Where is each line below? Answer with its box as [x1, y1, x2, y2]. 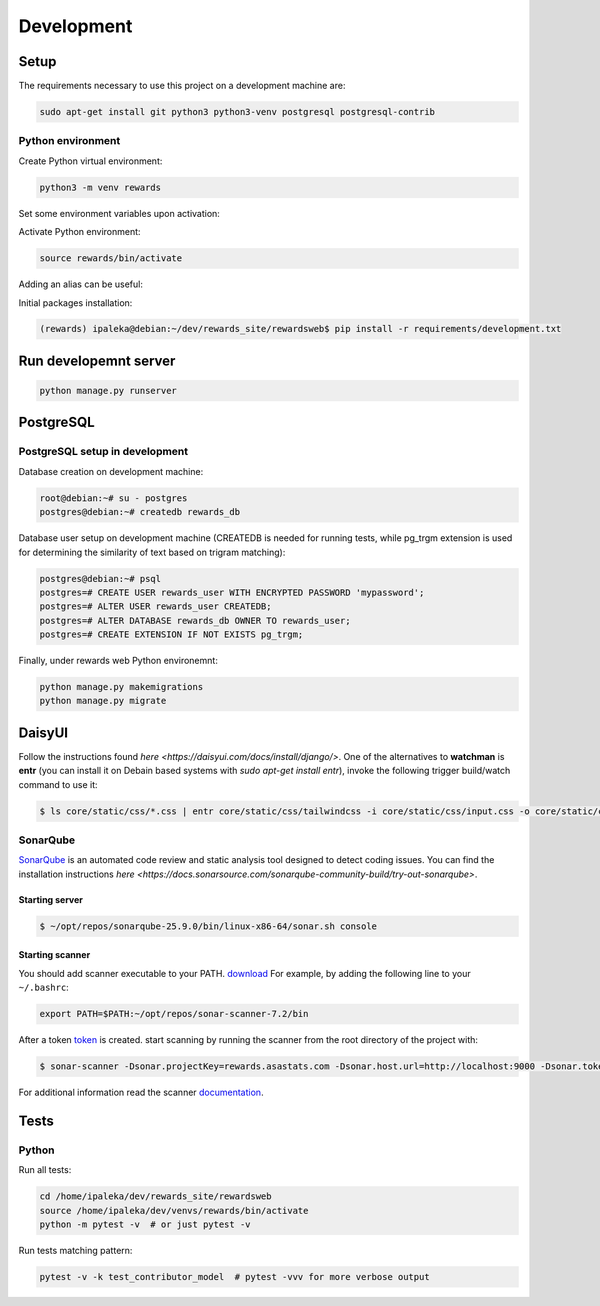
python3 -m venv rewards [39, 181, 162, 193]
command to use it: [18, 778, 99, 790]
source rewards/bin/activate [39, 253, 183, 264]
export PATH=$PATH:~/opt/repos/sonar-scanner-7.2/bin [39, 1008, 309, 1020]
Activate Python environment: [18, 226, 141, 238]
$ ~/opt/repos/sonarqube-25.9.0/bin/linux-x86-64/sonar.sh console [39, 920, 378, 932]
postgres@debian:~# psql [39, 573, 162, 584]
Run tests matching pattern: [18, 1245, 133, 1257]
